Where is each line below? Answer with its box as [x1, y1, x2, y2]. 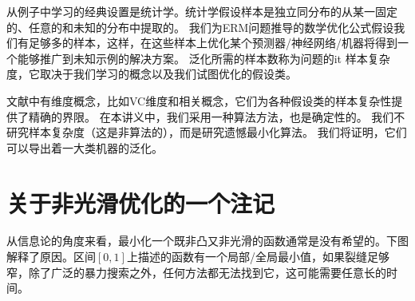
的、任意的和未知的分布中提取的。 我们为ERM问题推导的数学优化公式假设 [6, 18, 394, 35]
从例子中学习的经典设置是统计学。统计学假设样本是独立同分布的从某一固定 [6, 3, 397, 19]
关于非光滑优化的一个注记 [6, 186, 275, 219]
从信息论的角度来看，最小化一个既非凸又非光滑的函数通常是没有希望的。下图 [6, 232, 409, 249]
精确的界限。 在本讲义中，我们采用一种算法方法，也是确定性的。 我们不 [28, 108, 405, 125]
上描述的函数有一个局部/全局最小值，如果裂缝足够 [126, 248, 389, 265]
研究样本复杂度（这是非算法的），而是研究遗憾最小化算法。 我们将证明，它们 [6, 124, 407, 141]
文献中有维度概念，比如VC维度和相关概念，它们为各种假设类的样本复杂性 [6, 92, 392, 109]
